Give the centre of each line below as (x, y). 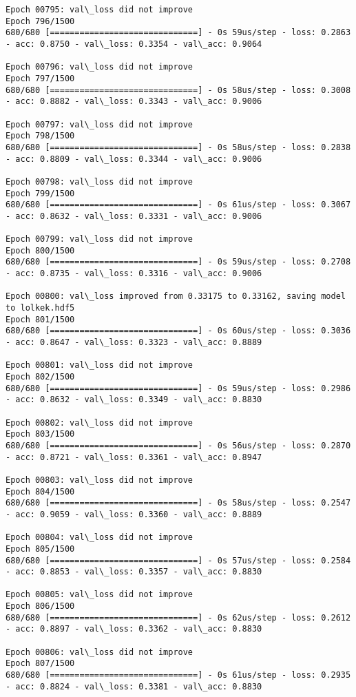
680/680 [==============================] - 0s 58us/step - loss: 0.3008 (178, 90)
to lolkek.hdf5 (40, 308)
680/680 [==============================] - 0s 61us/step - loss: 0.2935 (178, 675)
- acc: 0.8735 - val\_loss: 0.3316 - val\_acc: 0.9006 (134, 274)
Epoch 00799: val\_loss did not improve (100, 239)
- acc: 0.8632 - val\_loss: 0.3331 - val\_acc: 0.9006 (134, 216)
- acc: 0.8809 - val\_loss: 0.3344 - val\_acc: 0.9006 (134, 159)
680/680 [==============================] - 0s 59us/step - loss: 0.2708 (178, 262)
